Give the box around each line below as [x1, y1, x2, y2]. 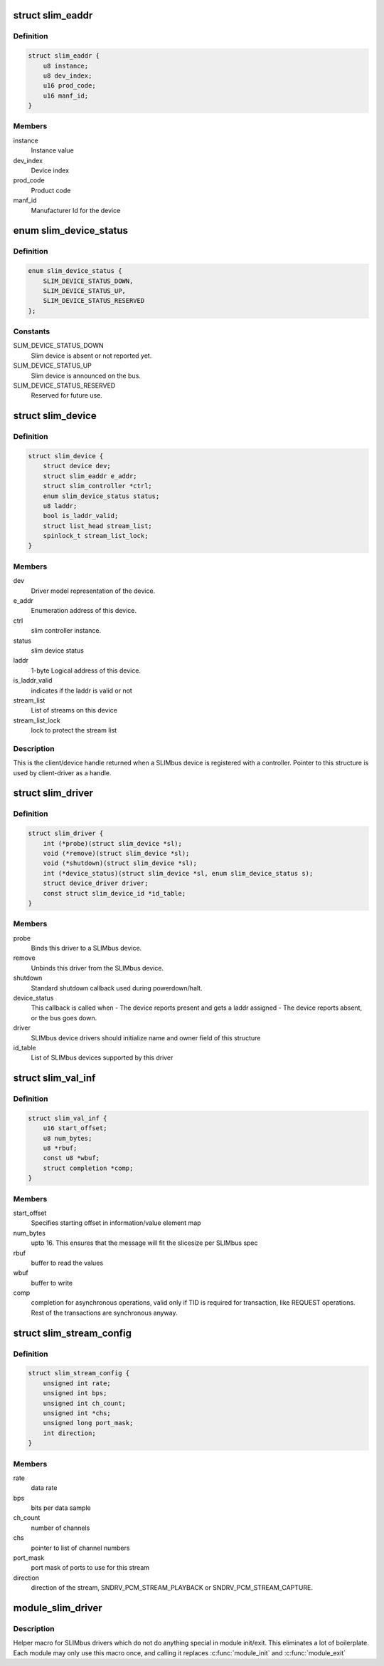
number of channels [31, 1523, 90, 1532]
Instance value [31, 146, 74, 155]
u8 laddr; [43, 502, 78, 509]
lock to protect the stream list [31, 726, 117, 735]
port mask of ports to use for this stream [31, 1563, 149, 1572]
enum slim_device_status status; [43, 492, 160, 500]
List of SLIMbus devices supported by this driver [31, 1053, 174, 1062]
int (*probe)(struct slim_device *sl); [43, 839, 183, 847]
